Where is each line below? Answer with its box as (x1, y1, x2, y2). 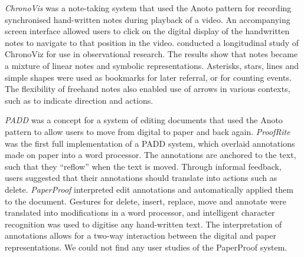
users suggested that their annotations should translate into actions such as (5, 172, 277, 184)
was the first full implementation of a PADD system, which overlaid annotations (5, 137, 295, 149)
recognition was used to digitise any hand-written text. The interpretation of (5, 218, 282, 230)
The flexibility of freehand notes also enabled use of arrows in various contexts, (5, 83, 290, 95)
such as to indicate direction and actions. (5, 94, 153, 106)
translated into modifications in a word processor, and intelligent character (5, 206, 275, 219)
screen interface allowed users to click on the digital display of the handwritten (5, 25, 290, 37)
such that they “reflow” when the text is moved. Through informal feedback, (5, 160, 282, 172)
